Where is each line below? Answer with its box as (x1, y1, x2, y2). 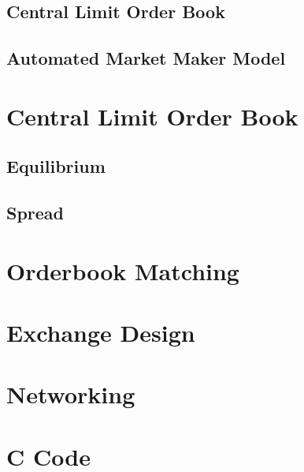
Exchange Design (6, 317, 195, 349)
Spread (6, 200, 65, 225)
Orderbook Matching (6, 254, 239, 287)
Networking (6, 378, 135, 410)
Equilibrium (6, 154, 106, 178)
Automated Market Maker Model (6, 46, 286, 70)
